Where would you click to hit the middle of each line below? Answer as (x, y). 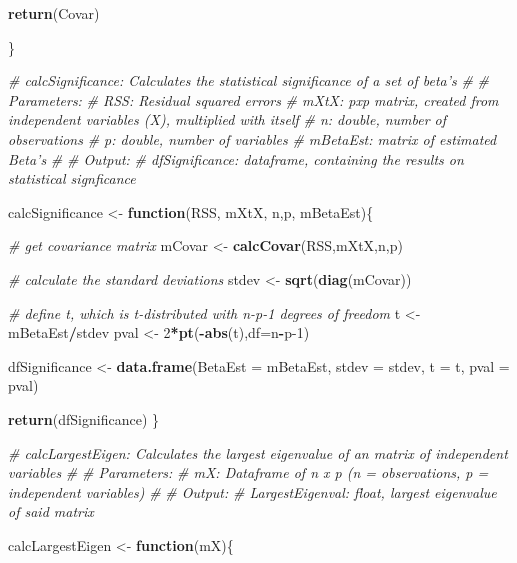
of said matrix (51, 511)
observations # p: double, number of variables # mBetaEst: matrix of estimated (252, 138)
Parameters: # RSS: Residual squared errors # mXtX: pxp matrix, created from (253, 99)
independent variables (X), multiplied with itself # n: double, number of (227, 119)
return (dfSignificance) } (84, 418)
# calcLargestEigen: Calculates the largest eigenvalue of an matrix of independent (258, 452)
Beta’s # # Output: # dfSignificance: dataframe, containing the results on (236, 158)
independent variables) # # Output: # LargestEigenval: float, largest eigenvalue (252, 491)
